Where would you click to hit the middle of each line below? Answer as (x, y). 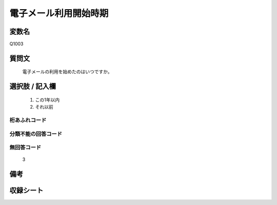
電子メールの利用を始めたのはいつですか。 (67, 72)
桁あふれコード (28, 120)
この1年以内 (47, 99)
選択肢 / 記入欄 (33, 86)
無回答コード (25, 148)
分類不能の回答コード (36, 134)
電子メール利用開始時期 (59, 13)
